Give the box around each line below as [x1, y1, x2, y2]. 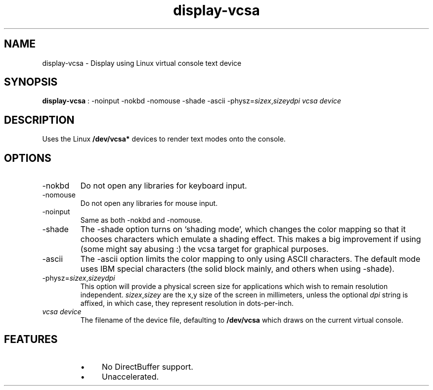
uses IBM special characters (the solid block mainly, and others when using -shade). [80, 264, 394, 274]
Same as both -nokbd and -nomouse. [80, 216, 203, 225]
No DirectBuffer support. [102, 361, 193, 372]
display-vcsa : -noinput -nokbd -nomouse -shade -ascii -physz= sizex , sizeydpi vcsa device [42, 97, 342, 105]
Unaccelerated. [102, 371, 159, 382]
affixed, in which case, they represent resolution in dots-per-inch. [80, 299, 294, 308]
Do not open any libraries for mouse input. [80, 199, 218, 208]
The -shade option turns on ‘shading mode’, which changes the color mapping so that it [80, 224, 406, 235]
